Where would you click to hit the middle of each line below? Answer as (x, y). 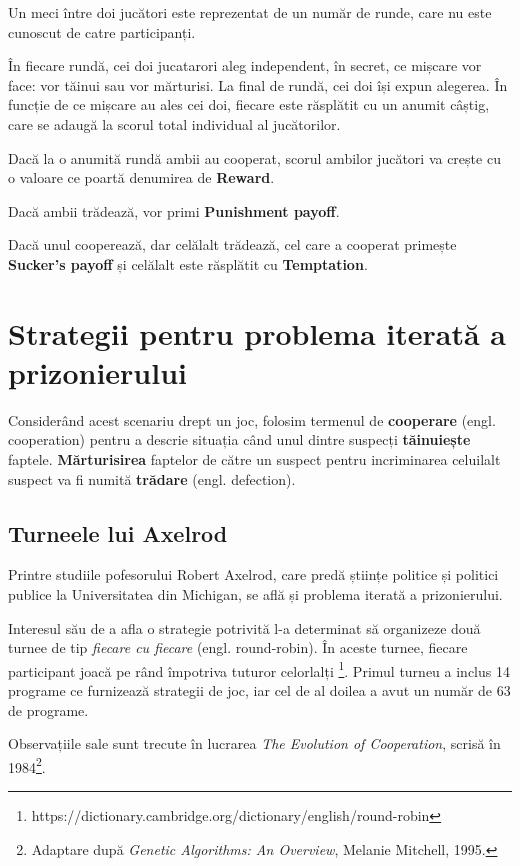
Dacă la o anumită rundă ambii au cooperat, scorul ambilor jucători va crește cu (254, 157)
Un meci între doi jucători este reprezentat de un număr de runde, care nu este (250, 12)
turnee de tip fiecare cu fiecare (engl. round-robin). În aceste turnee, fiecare (238, 647)
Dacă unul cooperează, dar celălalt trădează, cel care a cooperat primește (232, 244)
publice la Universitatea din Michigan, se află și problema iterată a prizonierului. (255, 594)
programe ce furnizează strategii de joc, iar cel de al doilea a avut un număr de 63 (259, 690)
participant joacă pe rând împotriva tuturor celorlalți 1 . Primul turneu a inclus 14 (259, 669)
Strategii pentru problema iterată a (257, 332)
